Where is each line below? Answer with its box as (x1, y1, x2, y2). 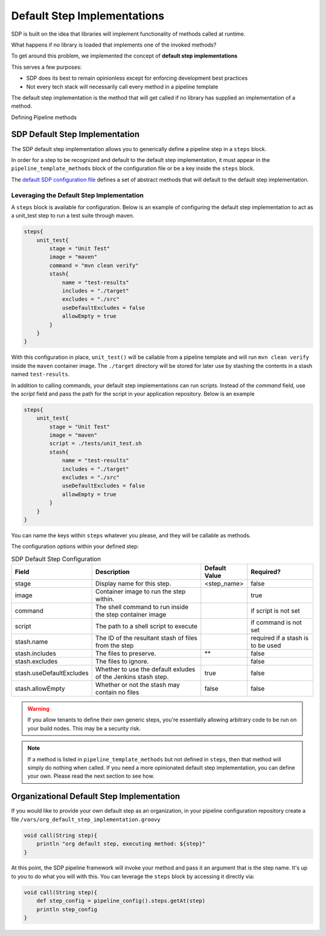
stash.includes (14, 650, 57, 658)
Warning (27, 705, 50, 712)
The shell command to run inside (95, 603, 189, 612)
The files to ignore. (95, 657, 149, 666)
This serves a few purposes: (11, 63, 82, 71)
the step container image (95, 610, 167, 619)
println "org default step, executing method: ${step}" (36, 841, 206, 847)
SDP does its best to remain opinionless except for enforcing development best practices (26, 74, 248, 82)
